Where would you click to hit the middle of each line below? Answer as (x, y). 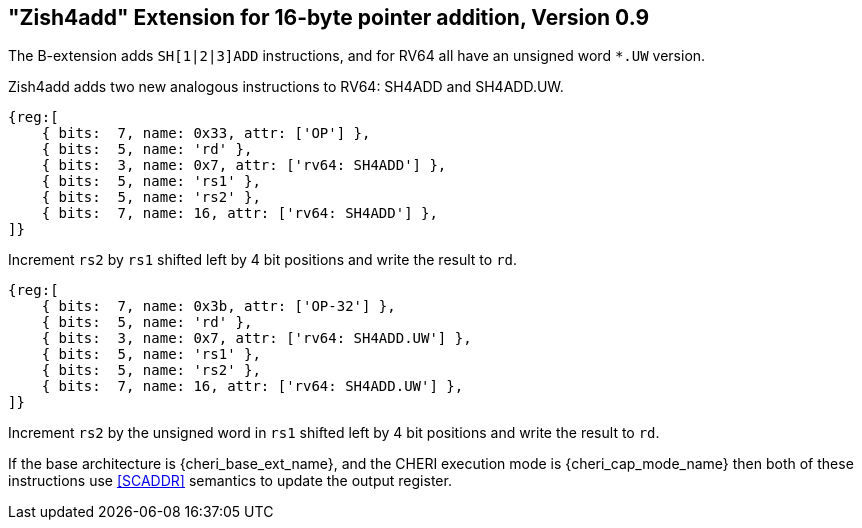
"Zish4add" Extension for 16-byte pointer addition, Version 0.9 (329, 17)
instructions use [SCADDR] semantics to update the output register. (230, 481)
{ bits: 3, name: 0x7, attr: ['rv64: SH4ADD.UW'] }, (256, 338)
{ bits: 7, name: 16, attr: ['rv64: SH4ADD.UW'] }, (252, 386)
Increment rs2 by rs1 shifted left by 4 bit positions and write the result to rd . (263, 260)
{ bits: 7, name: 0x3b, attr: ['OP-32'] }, (218, 306)
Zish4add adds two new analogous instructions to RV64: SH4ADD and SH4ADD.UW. (286, 87)
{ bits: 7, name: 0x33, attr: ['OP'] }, (206, 133)
